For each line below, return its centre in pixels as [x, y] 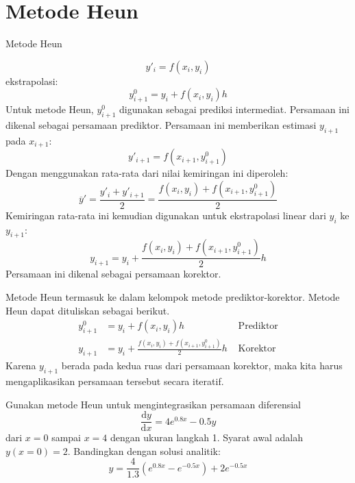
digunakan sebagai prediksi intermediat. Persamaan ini [234, 109]
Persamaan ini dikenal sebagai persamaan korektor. [113, 274]
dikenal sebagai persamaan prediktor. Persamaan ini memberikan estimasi [161, 124]
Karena [21, 366]
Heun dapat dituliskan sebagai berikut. [88, 310]
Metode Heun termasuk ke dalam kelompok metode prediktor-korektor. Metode [173, 297]
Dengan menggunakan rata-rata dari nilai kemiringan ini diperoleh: [147, 173]
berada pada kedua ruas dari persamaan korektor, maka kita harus [202, 366]
